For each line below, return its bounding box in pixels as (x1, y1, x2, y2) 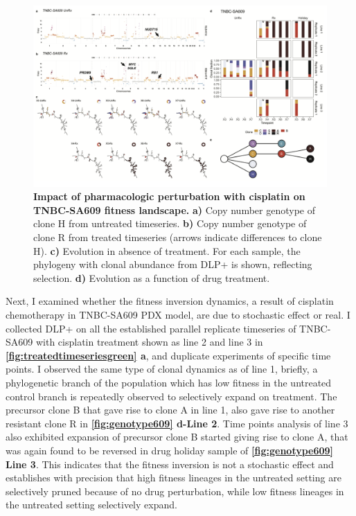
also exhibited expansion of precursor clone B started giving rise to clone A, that (6, 429, 348, 444)
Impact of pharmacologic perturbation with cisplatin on (33, 189, 305, 204)
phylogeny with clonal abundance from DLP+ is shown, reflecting (33, 257, 312, 272)
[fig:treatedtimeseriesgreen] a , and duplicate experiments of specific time (6, 348, 331, 362)
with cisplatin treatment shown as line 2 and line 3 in (35, 335, 263, 349)
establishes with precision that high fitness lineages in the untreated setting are (6, 470, 341, 485)
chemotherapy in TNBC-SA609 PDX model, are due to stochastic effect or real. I (6, 308, 350, 322)
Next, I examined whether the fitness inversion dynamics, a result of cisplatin (6, 294, 334, 308)
